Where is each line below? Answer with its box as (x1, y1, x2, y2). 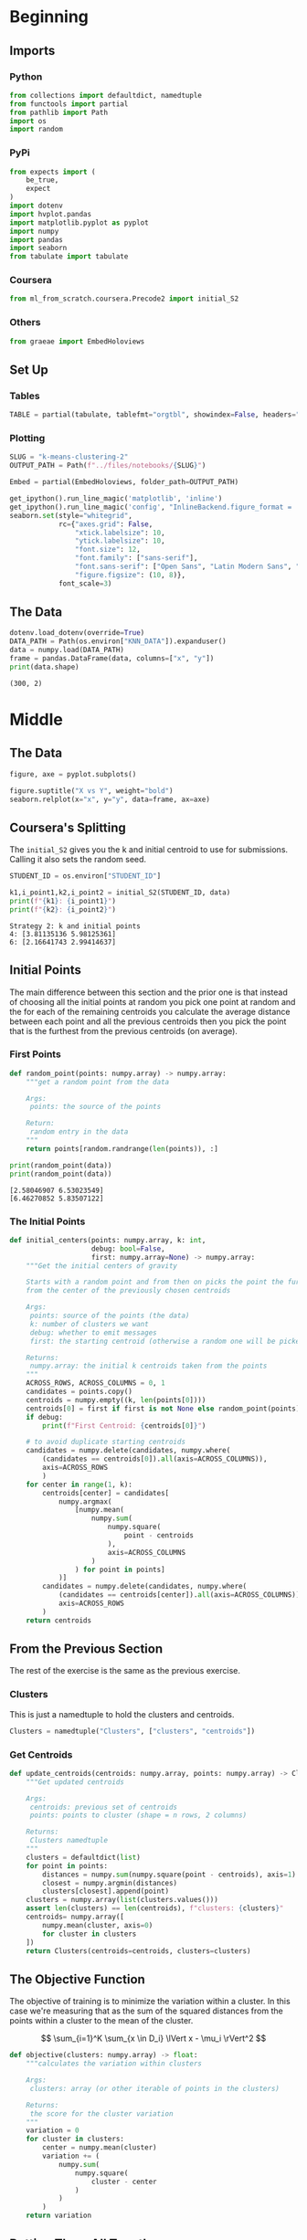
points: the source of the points (29, 1103, 162, 1112)
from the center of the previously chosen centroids (26, 1286, 231, 1295)
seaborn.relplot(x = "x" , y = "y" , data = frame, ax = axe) (9, 795, 210, 804)
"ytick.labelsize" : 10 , (74, 536, 166, 545)
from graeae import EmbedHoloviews (9, 336, 145, 346)
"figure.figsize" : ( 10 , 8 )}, (74, 570, 185, 579)
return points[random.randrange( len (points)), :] (26, 1144, 219, 1153)
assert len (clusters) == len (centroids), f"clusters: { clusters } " (26, 1904, 284, 1913)
